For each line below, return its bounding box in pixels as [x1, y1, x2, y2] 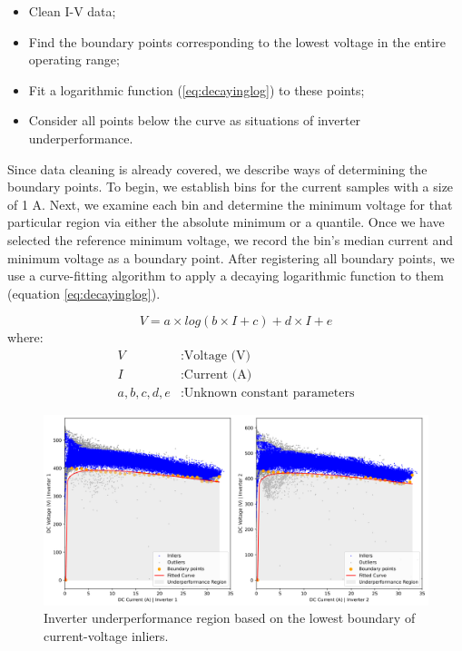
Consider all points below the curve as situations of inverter [28, 111, 361, 130]
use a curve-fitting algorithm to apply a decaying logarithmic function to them [7, 266, 444, 285]
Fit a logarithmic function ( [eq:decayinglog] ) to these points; [28, 80, 365, 99]
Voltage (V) [183, 349, 251, 362]
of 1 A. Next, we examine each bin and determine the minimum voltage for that [7, 194, 453, 213]
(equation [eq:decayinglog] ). [7, 283, 161, 302]
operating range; [28, 50, 120, 69]
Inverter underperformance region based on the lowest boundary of [44, 608, 416, 627]
